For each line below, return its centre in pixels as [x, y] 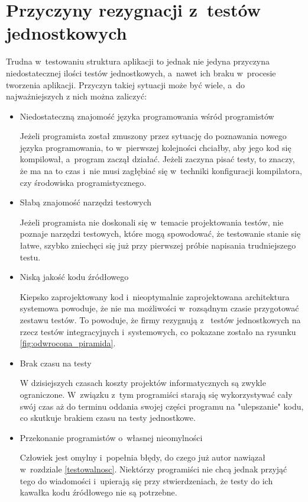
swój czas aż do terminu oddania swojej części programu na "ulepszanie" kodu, [162, 406]
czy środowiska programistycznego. [83, 182]
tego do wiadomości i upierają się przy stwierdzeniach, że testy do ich [146, 480]
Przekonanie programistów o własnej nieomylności [111, 437]
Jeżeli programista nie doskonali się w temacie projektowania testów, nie [152, 222]
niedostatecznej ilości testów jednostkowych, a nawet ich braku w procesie [141, 73]
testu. [30, 257]
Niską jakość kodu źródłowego [74, 277]
